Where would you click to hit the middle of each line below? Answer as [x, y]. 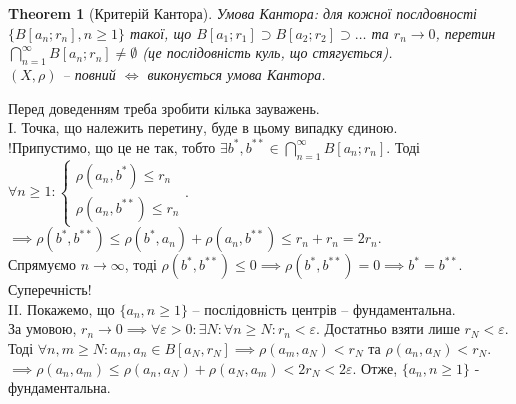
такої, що [160, 32]
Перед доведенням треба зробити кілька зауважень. [164, 107]
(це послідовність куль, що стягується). [267, 52]
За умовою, [42, 328]
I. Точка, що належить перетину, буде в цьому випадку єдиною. [203, 127]
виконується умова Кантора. [236, 73]
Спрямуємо [42, 264]
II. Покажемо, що [61, 308]
